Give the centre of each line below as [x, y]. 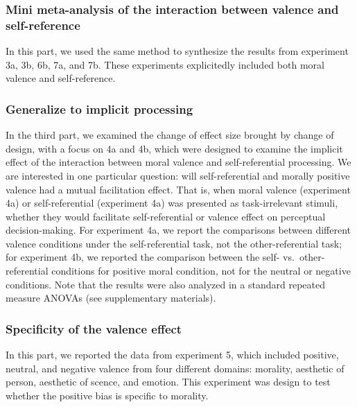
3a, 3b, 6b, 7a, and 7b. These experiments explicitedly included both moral [165, 64]
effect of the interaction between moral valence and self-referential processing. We [178, 162]
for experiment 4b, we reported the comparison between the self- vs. [150, 257]
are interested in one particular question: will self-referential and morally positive [178, 175]
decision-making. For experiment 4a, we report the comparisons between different [178, 230]
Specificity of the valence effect [94, 328]
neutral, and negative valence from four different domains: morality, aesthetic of [175, 368]
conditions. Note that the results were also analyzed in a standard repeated [165, 284]
